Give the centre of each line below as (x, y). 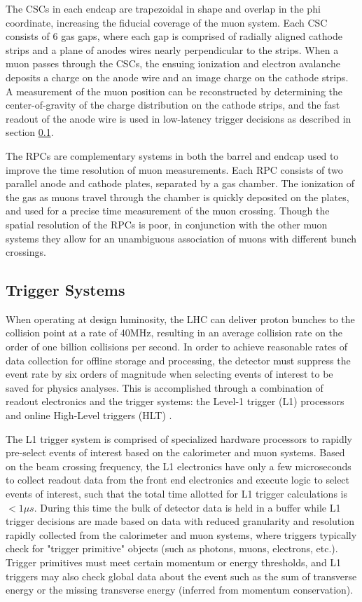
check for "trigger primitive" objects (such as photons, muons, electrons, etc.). (172, 548)
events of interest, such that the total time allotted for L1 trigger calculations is (176, 494)
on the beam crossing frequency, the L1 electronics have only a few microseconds (179, 466)
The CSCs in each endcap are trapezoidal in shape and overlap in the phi (163, 8)
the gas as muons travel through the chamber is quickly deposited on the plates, (177, 197)
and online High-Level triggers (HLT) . (89, 415)
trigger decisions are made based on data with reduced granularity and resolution (180, 521)
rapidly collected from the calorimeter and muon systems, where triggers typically (181, 534)
